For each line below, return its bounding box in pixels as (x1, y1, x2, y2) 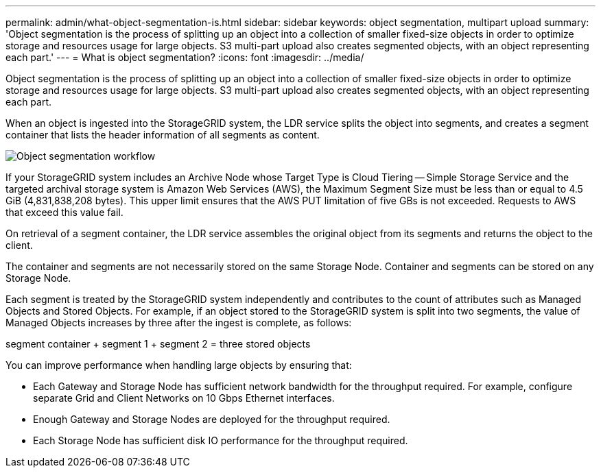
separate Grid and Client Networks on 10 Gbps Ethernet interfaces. (33, 392, 335, 404)
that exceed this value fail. (5, 206, 123, 218)
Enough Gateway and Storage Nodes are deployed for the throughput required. (33, 413, 390, 425)
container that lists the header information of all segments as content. (5, 129, 320, 141)
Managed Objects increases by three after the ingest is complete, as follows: (5, 317, 352, 328)
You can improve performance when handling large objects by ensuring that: (5, 359, 352, 371)
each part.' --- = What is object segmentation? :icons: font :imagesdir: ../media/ (5, 51, 364, 63)
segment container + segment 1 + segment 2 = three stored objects (5, 338, 311, 350)
